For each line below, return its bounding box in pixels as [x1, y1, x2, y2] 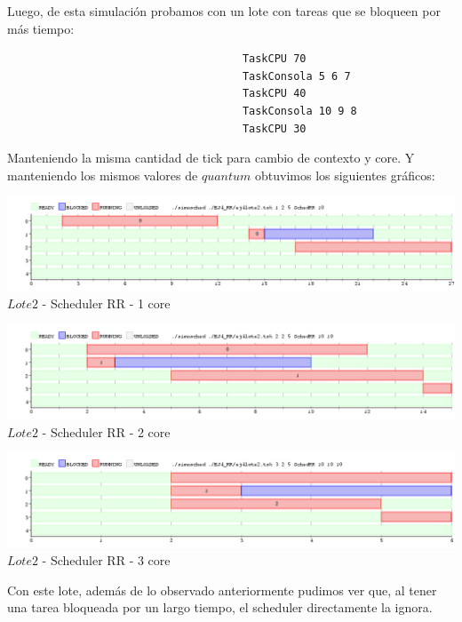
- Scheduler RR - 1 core [42, 294, 171, 313]
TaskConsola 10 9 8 [242, 104, 357, 117]
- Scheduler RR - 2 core [42, 422, 171, 441]
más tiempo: [7, 19, 75, 37]
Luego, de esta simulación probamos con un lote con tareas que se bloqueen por [7, 2, 441, 20]
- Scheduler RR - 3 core [42, 551, 171, 570]
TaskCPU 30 [242, 122, 307, 135]
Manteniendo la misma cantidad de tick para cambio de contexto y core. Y [7, 148, 415, 167]
